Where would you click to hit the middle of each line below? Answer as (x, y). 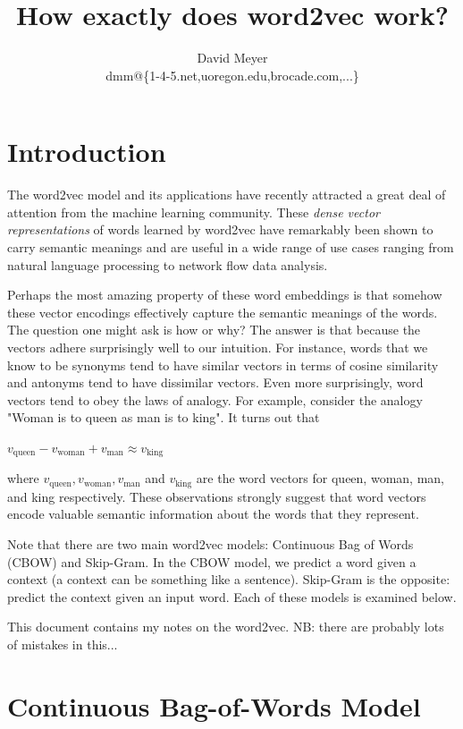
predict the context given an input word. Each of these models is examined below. (232, 596)
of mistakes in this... (63, 644)
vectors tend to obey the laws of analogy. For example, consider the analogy (215, 399)
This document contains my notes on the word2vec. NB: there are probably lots (226, 627)
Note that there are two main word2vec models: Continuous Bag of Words (210, 544)
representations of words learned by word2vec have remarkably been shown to (220, 229)
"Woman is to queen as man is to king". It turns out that (164, 417)
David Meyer (232, 58)
